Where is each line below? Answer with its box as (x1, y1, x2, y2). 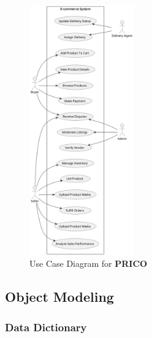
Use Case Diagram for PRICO (29, 257, 148, 270)
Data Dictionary (5, 319, 87, 334)
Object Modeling (5, 287, 114, 306)
